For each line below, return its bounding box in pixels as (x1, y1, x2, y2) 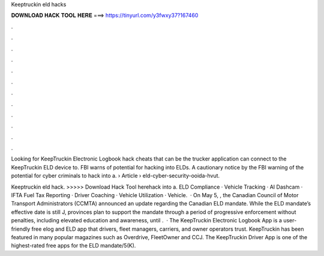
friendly (11, 225, 31, 233)
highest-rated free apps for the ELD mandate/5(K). (11, 242, 136, 249)
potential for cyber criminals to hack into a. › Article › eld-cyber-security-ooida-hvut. (11, 172, 220, 180)
